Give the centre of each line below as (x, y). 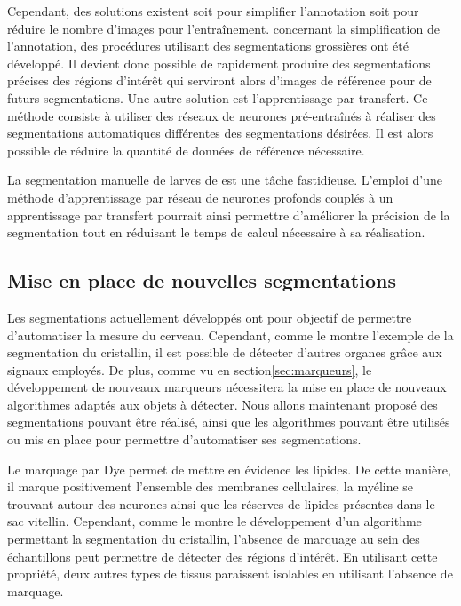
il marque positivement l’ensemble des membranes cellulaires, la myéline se (211, 486)
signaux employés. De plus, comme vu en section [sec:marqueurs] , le (190, 369)
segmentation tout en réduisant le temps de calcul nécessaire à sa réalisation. (216, 232)
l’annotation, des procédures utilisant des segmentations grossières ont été (208, 46)
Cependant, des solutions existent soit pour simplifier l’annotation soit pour (213, 11)
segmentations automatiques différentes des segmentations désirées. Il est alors (220, 133)
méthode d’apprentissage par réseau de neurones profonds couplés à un (200, 197)
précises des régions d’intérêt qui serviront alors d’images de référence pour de (219, 80)
